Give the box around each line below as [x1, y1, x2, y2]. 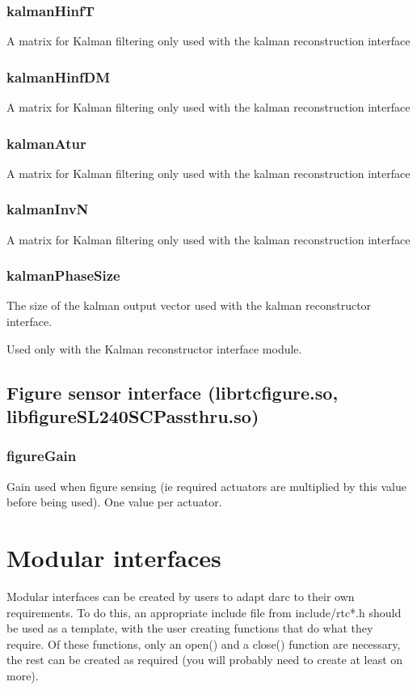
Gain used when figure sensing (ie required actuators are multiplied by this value [6, 477, 406, 494]
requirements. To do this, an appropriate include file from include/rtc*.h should [6, 603, 402, 620]
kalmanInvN [6, 199, 89, 219]
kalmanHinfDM [6, 66, 110, 87]
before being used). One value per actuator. [6, 493, 222, 510]
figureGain [6, 446, 77, 466]
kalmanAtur [6, 133, 86, 153]
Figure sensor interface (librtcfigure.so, [6, 379, 339, 404]
